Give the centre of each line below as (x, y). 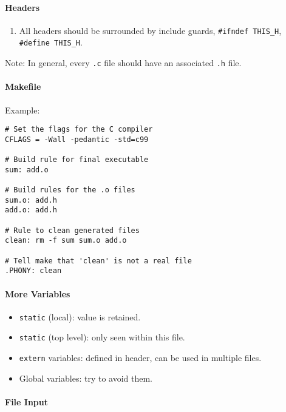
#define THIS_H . (51, 42)
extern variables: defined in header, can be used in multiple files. (140, 358)
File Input (27, 401)
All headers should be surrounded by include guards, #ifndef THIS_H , (150, 30)
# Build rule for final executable (77, 160)
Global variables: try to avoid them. (86, 378)
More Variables (38, 293)
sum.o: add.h (31, 200)
